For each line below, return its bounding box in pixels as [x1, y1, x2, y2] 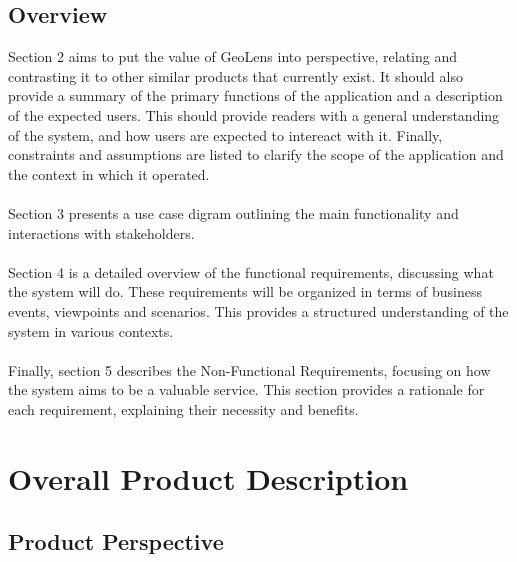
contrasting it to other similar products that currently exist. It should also [8, 65, 463, 86]
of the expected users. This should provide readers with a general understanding [8, 104, 500, 125]
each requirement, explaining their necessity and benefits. [8, 398, 359, 419]
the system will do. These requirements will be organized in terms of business [8, 281, 482, 302]
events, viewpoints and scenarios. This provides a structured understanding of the [8, 300, 509, 321]
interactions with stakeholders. [8, 222, 195, 243]
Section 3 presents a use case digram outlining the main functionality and [8, 202, 459, 223]
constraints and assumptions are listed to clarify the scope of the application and [8, 144, 504, 165]
